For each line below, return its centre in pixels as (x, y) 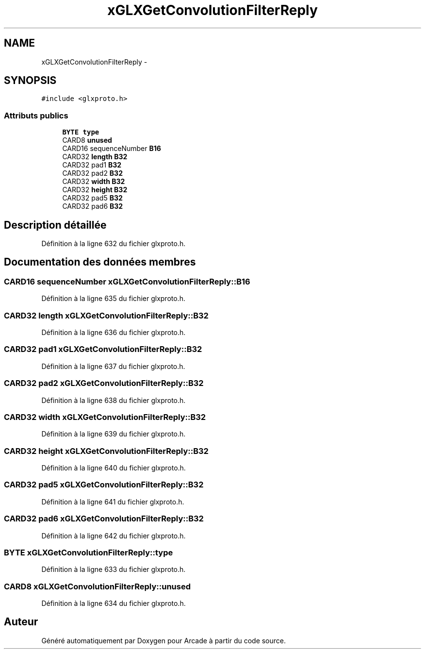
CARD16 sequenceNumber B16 (112, 149)
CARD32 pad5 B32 (92, 198)
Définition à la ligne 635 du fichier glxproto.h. (113, 299)
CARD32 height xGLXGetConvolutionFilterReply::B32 (106, 451)
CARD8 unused (87, 140)
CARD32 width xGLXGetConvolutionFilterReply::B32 (105, 417)
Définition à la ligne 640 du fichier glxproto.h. (114, 468)
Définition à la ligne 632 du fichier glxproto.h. (114, 244)
